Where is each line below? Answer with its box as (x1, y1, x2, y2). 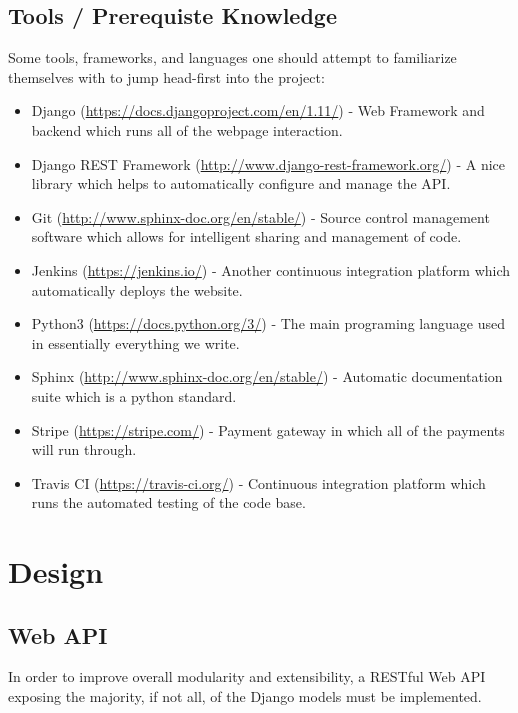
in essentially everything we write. (31, 332, 240, 353)
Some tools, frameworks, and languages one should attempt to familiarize (8, 47, 457, 68)
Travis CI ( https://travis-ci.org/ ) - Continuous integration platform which (31, 472, 486, 493)
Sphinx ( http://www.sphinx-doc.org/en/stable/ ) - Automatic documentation (31, 366, 503, 387)
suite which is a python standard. (31, 385, 237, 406)
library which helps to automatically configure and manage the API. (31, 173, 451, 194)
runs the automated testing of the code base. (31, 492, 306, 513)
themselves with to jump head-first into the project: (8, 66, 325, 87)
